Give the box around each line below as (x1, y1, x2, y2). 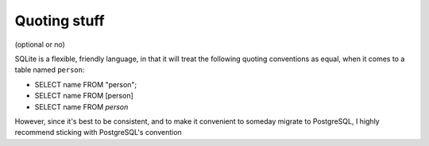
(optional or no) (14, 40, 65, 49)
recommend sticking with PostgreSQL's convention (14, 128, 182, 137)
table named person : (14, 65, 85, 75)
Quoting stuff (14, 12, 105, 29)
